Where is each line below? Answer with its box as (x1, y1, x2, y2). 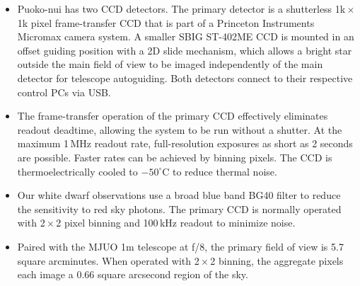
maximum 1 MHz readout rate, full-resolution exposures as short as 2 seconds (17, 136, 353, 151)
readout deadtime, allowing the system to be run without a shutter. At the (17, 122, 342, 137)
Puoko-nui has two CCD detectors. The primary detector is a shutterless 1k (17, 1, 346, 16)
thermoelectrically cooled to (17, 164, 138, 178)
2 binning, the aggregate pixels (210, 253, 344, 268)
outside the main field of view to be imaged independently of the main (17, 57, 323, 71)
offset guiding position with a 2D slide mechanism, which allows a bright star (17, 42, 352, 57)
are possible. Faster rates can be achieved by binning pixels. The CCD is (17, 149, 332, 164)
